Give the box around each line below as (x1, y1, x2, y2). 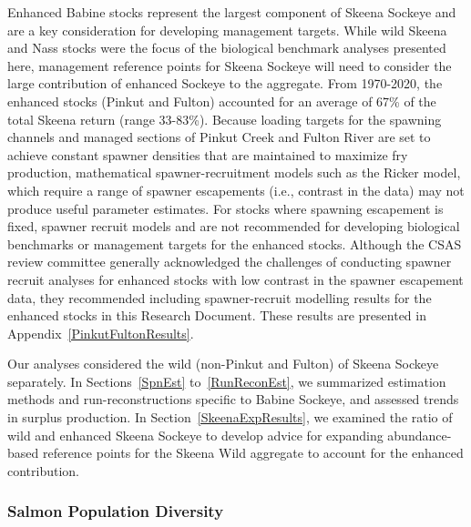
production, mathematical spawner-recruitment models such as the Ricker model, (7, 163, 461, 182)
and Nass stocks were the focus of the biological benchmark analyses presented (7, 38, 446, 57)
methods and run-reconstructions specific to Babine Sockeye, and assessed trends (7, 390, 459, 409)
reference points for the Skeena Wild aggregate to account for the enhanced (42, 443, 464, 462)
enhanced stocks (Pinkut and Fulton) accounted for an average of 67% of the (7, 91, 436, 110)
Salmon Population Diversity (7, 500, 224, 522)
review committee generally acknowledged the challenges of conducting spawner (7, 252, 452, 271)
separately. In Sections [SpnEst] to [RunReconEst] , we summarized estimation (7, 371, 446, 390)
